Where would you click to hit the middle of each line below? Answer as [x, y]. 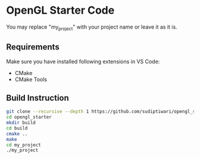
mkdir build [21, 123]
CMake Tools [31, 79]
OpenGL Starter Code [60, 10]
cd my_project [24, 145]
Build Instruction [38, 98]
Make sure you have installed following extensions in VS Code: [83, 61]
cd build [17, 128]
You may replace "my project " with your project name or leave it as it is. [92, 27]
